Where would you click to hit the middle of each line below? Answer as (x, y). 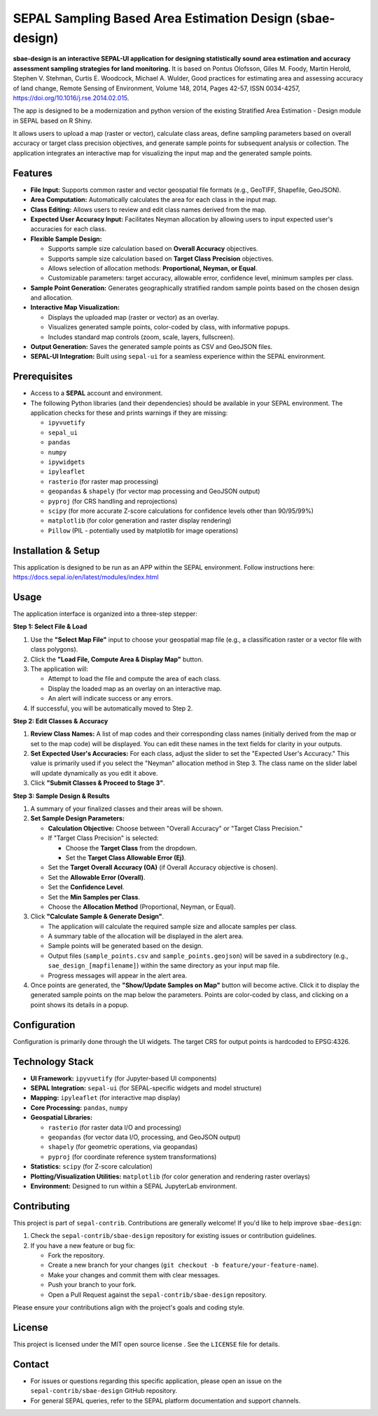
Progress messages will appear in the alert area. (118, 975)
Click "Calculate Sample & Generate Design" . (97, 916)
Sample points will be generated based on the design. (125, 946)
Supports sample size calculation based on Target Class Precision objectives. (161, 259)
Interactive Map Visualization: (75, 308)
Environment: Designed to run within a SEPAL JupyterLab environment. (134, 1186)
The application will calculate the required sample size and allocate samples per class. (173, 926)
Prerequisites (43, 377)
